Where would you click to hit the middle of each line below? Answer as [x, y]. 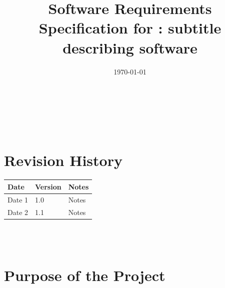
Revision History [63, 160]
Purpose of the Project [85, 275]
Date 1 [18, 199]
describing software [130, 47]
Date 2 [18, 212]
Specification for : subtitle [130, 28]
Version [48, 186]
